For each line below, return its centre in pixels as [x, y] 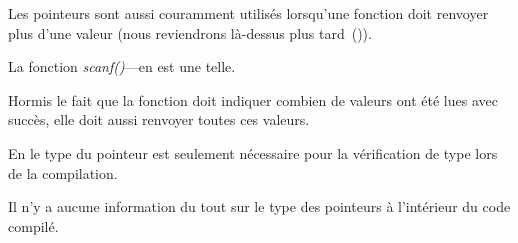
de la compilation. [63, 172]
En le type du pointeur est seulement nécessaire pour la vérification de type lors [253, 152]
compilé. [33, 225]
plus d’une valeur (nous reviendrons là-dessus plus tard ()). [190, 32]
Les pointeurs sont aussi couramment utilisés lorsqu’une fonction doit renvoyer [248, 13]
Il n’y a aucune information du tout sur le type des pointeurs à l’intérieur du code [259, 206]
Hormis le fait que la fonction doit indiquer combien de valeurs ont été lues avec [253, 99]
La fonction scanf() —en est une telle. [122, 66]
